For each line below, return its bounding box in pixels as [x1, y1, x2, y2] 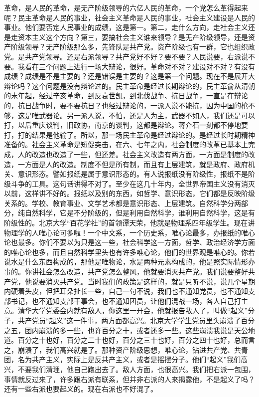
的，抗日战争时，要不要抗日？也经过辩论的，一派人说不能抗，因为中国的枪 [4, 100, 248, 110]
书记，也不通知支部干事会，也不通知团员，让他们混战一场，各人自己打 [10, 295, 241, 306]
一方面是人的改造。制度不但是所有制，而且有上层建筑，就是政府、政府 [17, 159, 248, 169]
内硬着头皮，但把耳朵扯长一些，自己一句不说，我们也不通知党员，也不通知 [4, 286, 248, 296]
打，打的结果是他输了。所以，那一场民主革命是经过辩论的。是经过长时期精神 [4, 129, 255, 140]
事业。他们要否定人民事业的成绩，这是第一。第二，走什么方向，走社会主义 [4, 22, 248, 32]
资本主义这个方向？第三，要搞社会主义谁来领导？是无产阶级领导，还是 [17, 31, 248, 42]
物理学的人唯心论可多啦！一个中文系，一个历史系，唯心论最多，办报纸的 [4, 227, 241, 237]
